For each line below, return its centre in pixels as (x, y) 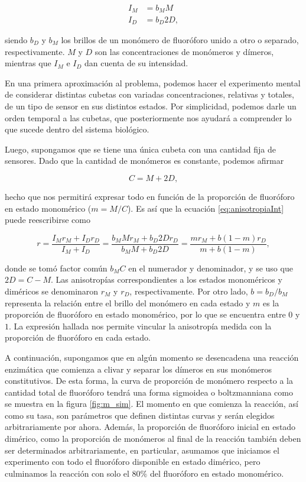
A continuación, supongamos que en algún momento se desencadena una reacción (152, 357)
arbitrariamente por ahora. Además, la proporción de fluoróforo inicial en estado (150, 427)
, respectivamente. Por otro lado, (189, 291)
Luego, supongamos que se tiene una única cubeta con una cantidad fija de (140, 149)
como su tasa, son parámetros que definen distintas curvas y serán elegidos (140, 415)
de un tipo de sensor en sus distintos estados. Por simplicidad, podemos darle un (151, 106)
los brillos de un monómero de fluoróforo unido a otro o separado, (180, 39)
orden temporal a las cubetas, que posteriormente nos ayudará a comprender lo (148, 117)
